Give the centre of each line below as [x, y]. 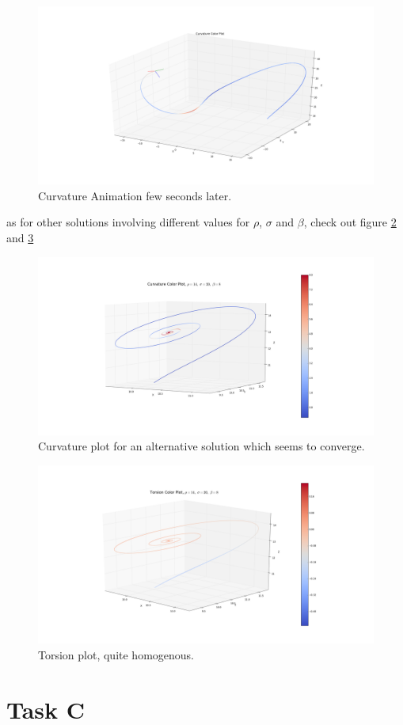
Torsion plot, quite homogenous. [116, 654]
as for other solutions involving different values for [128, 222]
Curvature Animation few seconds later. [135, 195]
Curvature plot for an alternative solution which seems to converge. [201, 446]
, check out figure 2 [350, 222]
